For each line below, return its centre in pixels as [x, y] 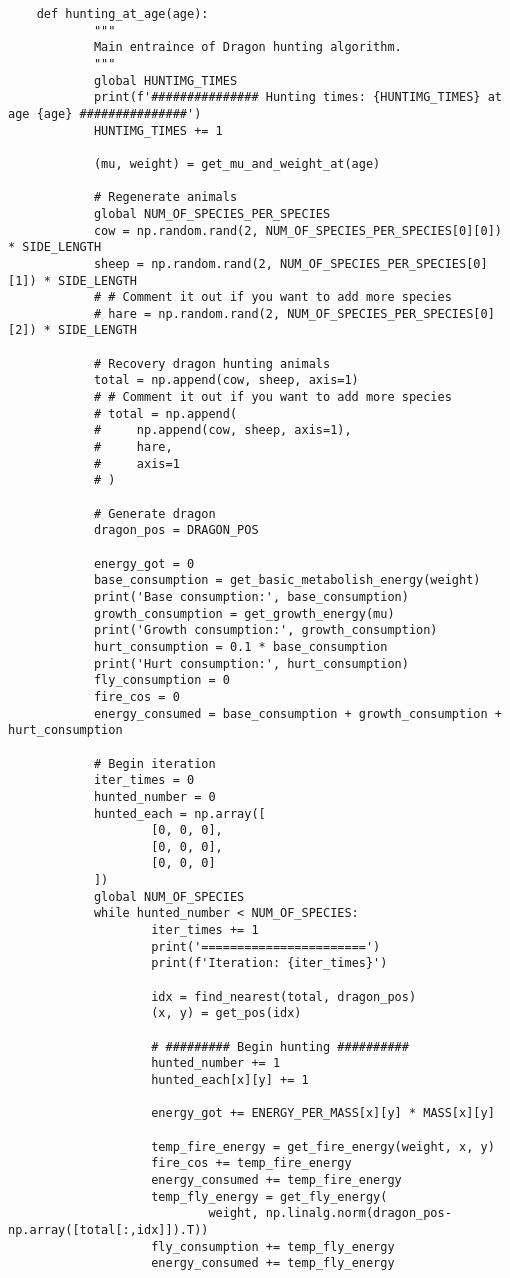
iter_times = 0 [144, 780]
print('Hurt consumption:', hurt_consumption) [251, 663]
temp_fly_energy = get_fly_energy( [269, 1196]
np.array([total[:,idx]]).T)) [108, 1229]
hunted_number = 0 [154, 796]
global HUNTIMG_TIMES [165, 80]
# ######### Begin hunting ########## [280, 1046]
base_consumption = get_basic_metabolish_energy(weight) [287, 580]
